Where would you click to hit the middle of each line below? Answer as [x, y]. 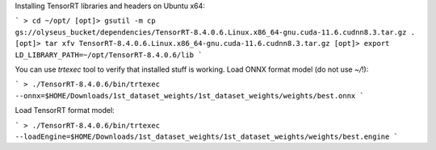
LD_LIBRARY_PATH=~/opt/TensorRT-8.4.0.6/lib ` [109, 55]
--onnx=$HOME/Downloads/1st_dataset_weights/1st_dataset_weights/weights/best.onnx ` [190, 96]
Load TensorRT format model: [65, 110]
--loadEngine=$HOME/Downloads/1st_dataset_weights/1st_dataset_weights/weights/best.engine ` [207, 136]
